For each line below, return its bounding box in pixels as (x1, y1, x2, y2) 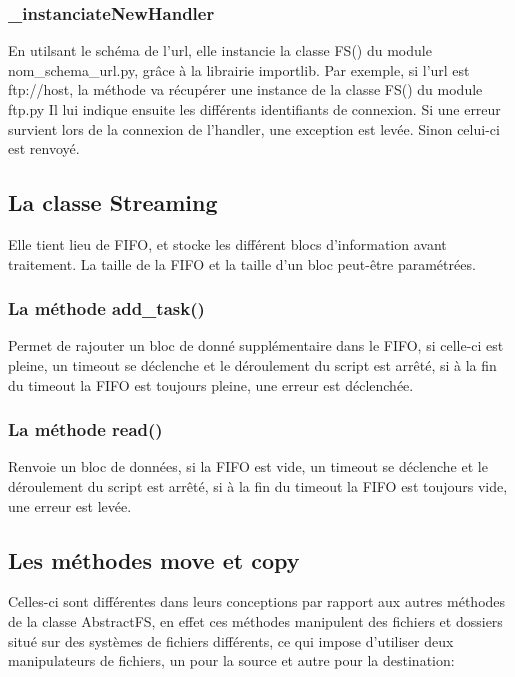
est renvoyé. (8, 138, 80, 159)
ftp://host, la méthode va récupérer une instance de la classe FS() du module (8, 79, 483, 100)
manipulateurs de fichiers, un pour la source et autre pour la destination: (8, 650, 455, 671)
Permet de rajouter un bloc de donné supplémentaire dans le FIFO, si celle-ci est (8, 335, 504, 356)
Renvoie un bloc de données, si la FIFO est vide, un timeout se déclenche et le (8, 456, 488, 477)
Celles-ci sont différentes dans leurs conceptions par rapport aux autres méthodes (8, 591, 506, 612)
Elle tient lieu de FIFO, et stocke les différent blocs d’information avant (8, 233, 447, 254)
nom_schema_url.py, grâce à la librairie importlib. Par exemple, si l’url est (8, 59, 470, 80)
